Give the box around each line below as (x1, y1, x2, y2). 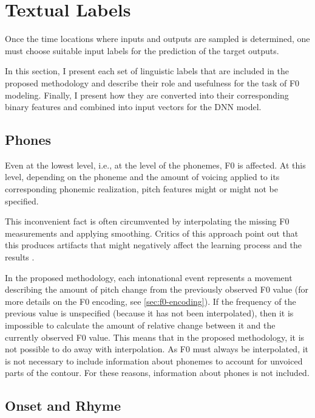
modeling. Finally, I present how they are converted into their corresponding (5, 88, 289, 101)
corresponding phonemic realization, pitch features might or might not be (5, 183, 278, 195)
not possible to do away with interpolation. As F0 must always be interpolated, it (5, 343, 309, 355)
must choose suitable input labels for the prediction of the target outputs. (5, 44, 279, 57)
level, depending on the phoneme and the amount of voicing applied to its (5, 170, 280, 183)
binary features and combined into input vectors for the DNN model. (5, 100, 262, 113)
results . (5, 251, 35, 263)
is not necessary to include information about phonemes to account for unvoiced (5, 354, 303, 367)
